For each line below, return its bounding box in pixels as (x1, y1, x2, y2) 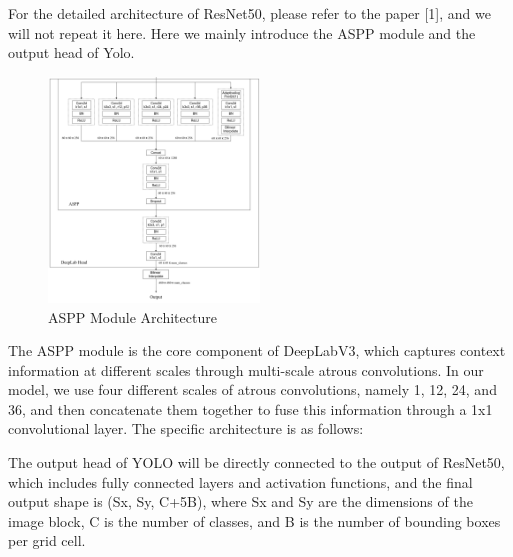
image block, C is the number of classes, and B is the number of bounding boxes (8, 510, 501, 531)
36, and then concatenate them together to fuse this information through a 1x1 (8, 398, 493, 419)
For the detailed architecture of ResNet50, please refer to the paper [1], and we (8, 3, 491, 23)
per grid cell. (8, 530, 86, 551)
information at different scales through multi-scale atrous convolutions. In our (8, 359, 484, 380)
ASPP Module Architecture (48, 306, 217, 327)
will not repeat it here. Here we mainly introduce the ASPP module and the (8, 22, 476, 43)
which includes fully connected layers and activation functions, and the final (8, 471, 473, 492)
